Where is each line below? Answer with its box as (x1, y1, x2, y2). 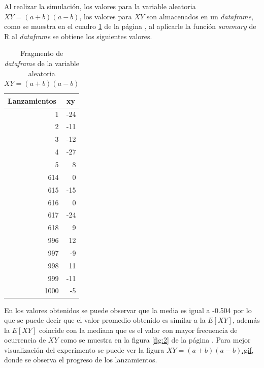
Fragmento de (20, 48, 63, 58)
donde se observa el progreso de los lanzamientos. (4, 354, 157, 365)
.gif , (242, 344, 254, 355)
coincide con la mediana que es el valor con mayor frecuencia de (39, 324, 238, 335)
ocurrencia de (4, 334, 46, 345)
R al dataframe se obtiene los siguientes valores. (4, 30, 152, 41)
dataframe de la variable (4, 57, 79, 68)
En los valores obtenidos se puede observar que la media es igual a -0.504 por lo (4, 304, 252, 315)
